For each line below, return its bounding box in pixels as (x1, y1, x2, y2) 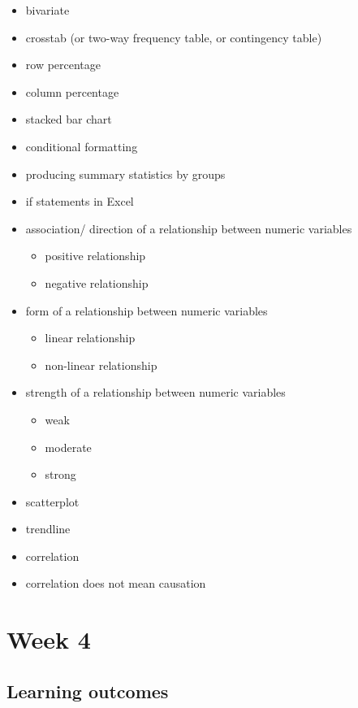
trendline (25, 520, 71, 537)
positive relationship (45, 247, 146, 264)
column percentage (25, 83, 119, 100)
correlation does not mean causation (25, 575, 206, 592)
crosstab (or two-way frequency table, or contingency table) (25, 28, 322, 46)
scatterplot (25, 493, 80, 510)
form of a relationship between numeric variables (25, 302, 268, 319)
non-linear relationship (45, 356, 157, 373)
